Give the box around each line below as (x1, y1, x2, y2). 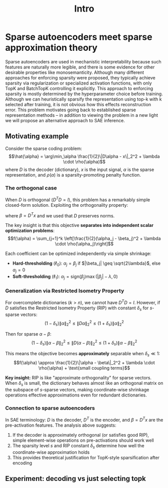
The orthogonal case (5, 184, 57, 191)
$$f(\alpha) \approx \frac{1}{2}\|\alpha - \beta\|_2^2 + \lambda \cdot (13, 360, 155, 366)
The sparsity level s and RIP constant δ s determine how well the (12, 442, 144, 450)
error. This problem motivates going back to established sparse (5, 107, 136, 113)
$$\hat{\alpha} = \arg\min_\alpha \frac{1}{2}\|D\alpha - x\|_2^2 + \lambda (9, 153, 160, 159)
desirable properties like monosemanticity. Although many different (5, 69, 144, 75)
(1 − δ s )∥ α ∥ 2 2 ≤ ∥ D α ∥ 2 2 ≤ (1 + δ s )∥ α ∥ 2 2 (44, 319, 124, 327)
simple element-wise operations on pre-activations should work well (12, 437, 154, 443)
